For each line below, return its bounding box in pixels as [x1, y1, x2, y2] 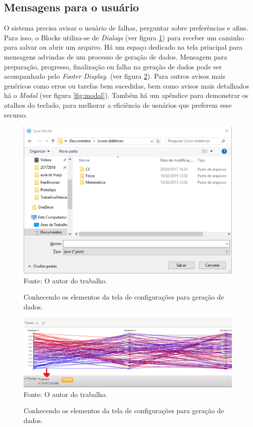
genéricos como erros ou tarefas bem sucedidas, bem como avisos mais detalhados [4, 80, 249, 91]
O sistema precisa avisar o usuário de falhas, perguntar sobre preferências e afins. [4, 23, 249, 33]
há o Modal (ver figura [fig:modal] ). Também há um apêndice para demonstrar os [4, 90, 249, 100]
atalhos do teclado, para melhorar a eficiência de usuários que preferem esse [4, 99, 232, 110]
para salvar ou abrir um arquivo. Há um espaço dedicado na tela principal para [4, 42, 243, 52]
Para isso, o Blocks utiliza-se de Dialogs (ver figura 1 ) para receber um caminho [4, 32, 244, 42]
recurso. [4, 109, 28, 120]
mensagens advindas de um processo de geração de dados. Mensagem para [4, 51, 227, 61]
